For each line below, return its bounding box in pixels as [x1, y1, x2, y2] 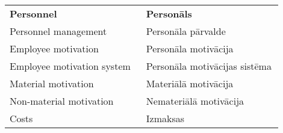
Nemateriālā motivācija [146, 94, 244, 108]
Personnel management [10, 24, 107, 38]
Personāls [146, 7, 192, 20]
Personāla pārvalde [146, 24, 226, 38]
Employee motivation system [10, 59, 131, 73]
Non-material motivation [10, 94, 114, 108]
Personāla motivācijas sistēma [146, 59, 272, 73]
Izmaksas [146, 111, 185, 125]
